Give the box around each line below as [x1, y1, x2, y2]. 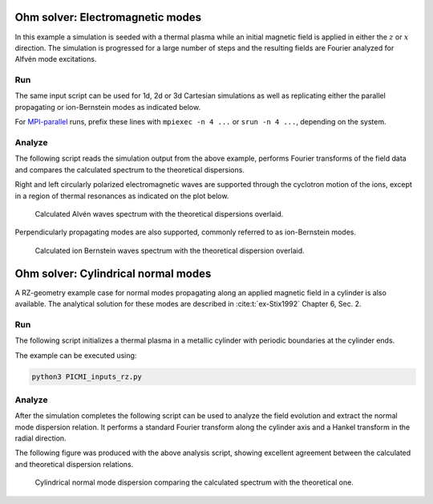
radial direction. [14, 433, 67, 443]
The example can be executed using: [14, 350, 137, 360]
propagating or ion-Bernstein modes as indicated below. [14, 102, 200, 112]
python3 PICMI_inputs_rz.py [31, 372, 142, 381]
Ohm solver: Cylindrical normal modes [14, 266, 212, 280]
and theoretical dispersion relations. [14, 459, 134, 469]
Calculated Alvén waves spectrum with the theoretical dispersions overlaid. [34, 209, 284, 218]
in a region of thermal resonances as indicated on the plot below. [14, 191, 229, 201]
